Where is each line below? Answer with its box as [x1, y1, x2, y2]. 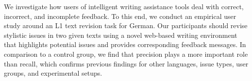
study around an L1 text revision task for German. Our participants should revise [4, 20, 248, 31]
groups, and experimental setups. [4, 68, 102, 78]
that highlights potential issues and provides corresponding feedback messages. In [4, 39, 246, 49]
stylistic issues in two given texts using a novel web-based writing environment [4, 30, 237, 40]
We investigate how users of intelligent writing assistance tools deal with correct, [4, 1, 244, 11]
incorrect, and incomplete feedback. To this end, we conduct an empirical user [4, 11, 236, 21]
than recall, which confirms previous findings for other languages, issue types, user [4, 58, 249, 68]
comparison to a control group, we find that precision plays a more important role [4, 49, 248, 59]
